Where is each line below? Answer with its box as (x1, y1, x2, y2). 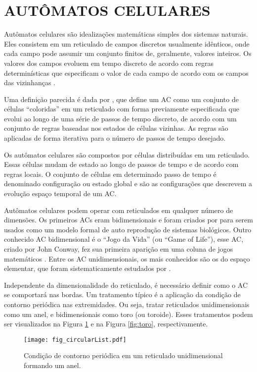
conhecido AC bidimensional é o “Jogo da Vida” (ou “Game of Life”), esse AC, (4, 234, 244, 244)
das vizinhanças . (4, 77, 56, 88)
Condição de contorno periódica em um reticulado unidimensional (24, 350, 223, 361)
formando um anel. (24, 360, 81, 370)
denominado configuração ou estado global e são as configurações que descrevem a (4, 178, 253, 189)
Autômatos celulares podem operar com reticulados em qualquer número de (4, 205, 233, 215)
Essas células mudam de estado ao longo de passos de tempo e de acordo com (4, 159, 239, 169)
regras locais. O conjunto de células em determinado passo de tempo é (4, 168, 216, 179)
